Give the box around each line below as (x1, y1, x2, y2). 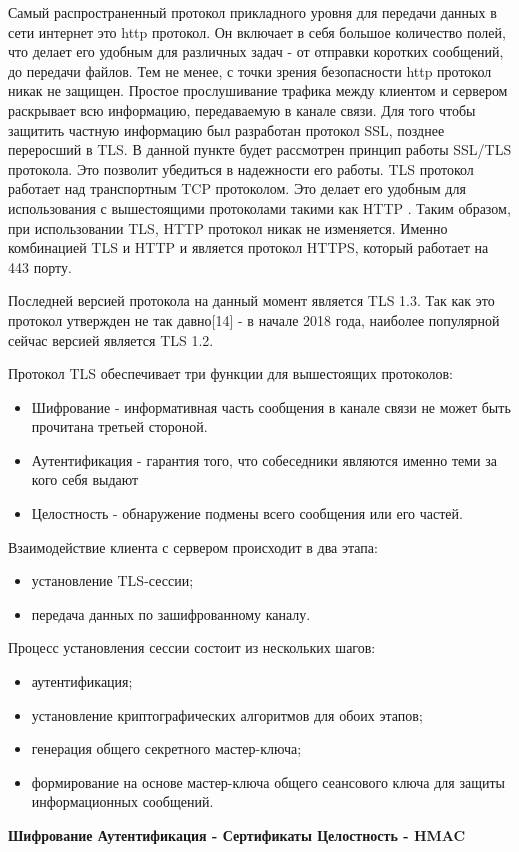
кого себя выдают (31, 469, 139, 490)
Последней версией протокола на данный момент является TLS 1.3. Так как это (8, 290, 495, 311)
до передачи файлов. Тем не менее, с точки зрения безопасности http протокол (8, 60, 492, 81)
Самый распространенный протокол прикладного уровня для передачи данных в (8, 2, 497, 22)
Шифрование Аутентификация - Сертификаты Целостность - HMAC (8, 825, 466, 845)
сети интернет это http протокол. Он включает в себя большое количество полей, (8, 21, 506, 42)
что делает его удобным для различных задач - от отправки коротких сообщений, (8, 41, 504, 62)
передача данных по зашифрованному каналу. (31, 603, 311, 624)
